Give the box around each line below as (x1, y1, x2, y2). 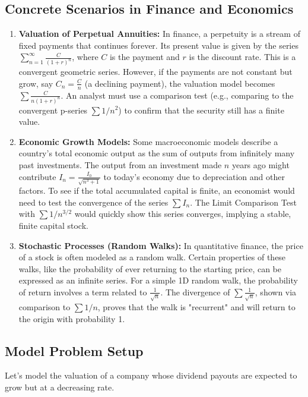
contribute (18, 170, 56, 182)
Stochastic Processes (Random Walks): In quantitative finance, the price (18, 239, 303, 251)
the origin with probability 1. (18, 312, 125, 324)
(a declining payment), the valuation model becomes (84, 77, 275, 89)
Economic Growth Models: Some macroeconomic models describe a (18, 135, 278, 147)
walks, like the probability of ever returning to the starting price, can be (18, 262, 281, 275)
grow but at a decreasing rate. (5, 380, 115, 393)
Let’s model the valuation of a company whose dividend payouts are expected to (5, 369, 297, 382)
